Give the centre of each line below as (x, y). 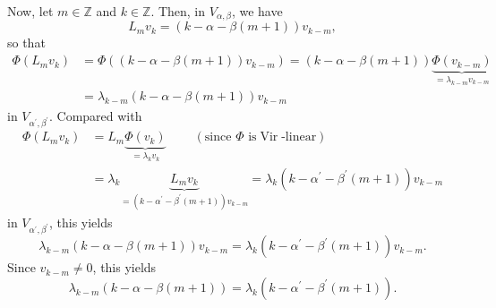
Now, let (30, 11)
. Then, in (178, 11)
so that (26, 43)
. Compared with (95, 115)
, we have (257, 11)
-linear (299, 137)
